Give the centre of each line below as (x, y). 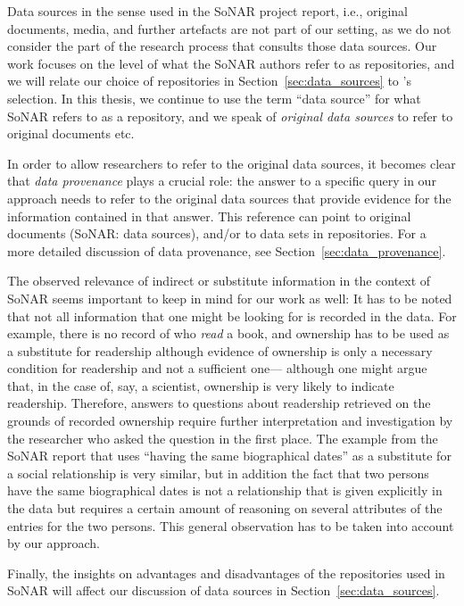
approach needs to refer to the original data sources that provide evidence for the (229, 198)
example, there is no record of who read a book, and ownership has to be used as (228, 333)
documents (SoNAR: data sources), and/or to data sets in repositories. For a (217, 233)
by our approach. (54, 543)
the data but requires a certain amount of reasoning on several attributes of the (225, 508)
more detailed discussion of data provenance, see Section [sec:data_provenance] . (227, 250)
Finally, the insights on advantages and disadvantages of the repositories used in (226, 573)
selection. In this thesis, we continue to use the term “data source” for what (214, 98)
